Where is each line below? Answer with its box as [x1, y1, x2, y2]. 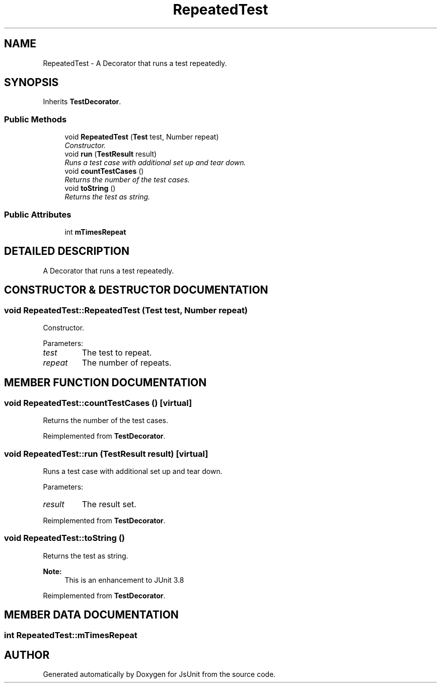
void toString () [64, 184, 116, 193]
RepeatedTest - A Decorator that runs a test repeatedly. [43, 58, 227, 67]
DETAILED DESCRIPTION [4, 245, 130, 258]
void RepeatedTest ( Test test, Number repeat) [64, 132, 219, 142]
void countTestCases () [64, 167, 144, 176]
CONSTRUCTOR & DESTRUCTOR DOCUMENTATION [4, 284, 268, 297]
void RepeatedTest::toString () [4, 533, 125, 543]
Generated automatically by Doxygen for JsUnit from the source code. [43, 670, 276, 679]
